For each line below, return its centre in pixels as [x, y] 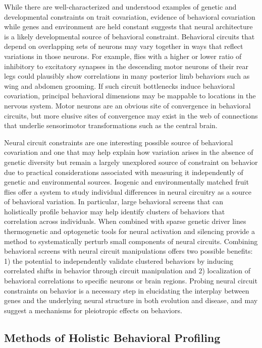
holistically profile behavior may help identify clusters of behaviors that [115, 211]
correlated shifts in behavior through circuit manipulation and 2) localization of [127, 271]
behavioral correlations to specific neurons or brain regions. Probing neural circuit [131, 281]
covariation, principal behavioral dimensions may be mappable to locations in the [130, 96]
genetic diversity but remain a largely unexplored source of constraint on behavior [131, 162]
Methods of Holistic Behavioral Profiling [112, 337]
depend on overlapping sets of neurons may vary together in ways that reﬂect [124, 46]
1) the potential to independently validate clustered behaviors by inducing [119, 260]
